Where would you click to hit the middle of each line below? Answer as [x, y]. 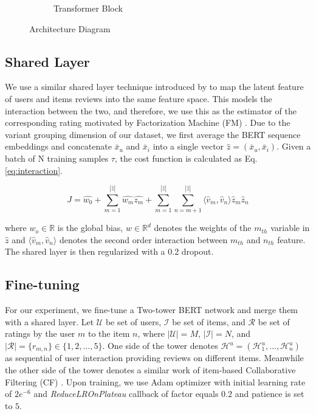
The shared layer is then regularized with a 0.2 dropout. [109, 251]
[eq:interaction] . [34, 170]
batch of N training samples [57, 158]
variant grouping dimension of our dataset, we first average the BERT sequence [153, 134]
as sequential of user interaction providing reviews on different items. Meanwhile [154, 358]
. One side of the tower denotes [160, 346]
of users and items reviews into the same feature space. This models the [139, 98]
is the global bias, [90, 228]
